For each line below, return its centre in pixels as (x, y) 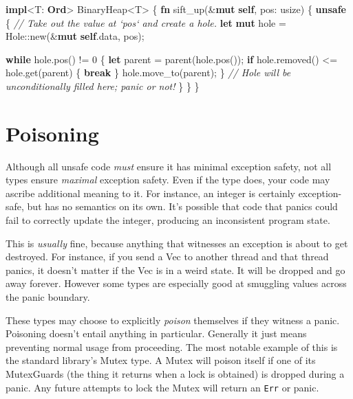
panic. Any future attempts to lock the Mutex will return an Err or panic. (162, 387)
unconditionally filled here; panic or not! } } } (103, 85)
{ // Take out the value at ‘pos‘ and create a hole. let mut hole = (146, 22)
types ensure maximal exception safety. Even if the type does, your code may (168, 180)
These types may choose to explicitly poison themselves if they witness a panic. (173, 320)
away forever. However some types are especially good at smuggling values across (176, 283)
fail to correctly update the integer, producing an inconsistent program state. (168, 220)
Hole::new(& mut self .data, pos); (75, 36)
